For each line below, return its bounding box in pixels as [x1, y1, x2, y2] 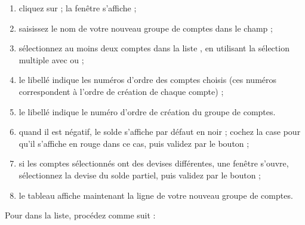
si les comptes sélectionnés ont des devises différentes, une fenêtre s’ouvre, [19, 157, 289, 169]
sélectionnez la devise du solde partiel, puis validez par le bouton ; [19, 168, 261, 181]
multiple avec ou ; [19, 53, 84, 66]
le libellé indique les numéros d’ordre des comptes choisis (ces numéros [19, 73, 277, 86]
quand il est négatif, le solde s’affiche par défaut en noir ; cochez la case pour [19, 125, 301, 138]
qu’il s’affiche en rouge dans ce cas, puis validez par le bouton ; [19, 137, 249, 149]
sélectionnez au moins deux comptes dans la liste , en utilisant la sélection [19, 42, 289, 54]
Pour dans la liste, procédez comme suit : [5, 209, 156, 221]
